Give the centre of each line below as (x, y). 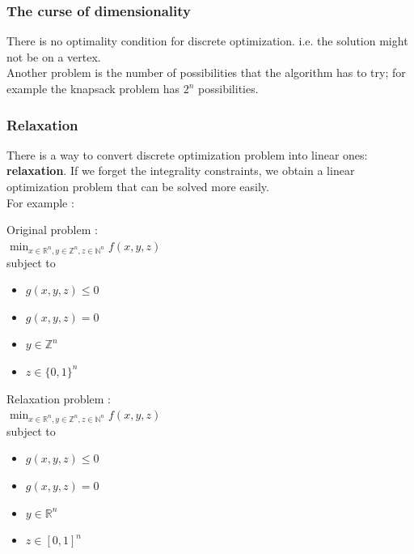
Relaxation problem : (59, 398)
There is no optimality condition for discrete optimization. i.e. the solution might (207, 41)
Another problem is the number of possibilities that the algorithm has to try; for (206, 72)
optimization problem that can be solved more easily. (138, 186)
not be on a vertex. (54, 56)
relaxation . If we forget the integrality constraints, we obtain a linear (181, 170)
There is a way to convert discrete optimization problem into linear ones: (187, 154)
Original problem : (52, 230)
